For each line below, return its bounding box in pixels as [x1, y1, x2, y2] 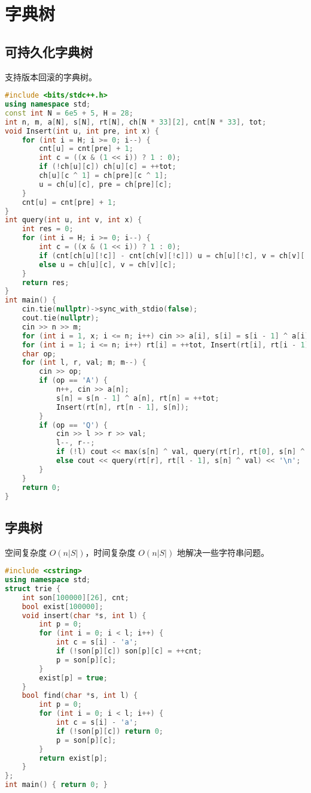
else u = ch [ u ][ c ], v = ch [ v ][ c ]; [39, 260, 176, 269]
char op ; [22, 349, 56, 358]
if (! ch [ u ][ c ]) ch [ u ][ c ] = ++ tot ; [39, 162, 176, 171]
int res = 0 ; [22, 225, 74, 234]
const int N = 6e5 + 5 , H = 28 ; [5, 108, 133, 117]
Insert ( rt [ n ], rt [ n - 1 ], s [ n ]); [56, 402, 190, 411]
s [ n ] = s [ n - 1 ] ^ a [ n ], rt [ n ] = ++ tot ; [56, 394, 219, 402]
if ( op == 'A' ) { [39, 376, 108, 385]
